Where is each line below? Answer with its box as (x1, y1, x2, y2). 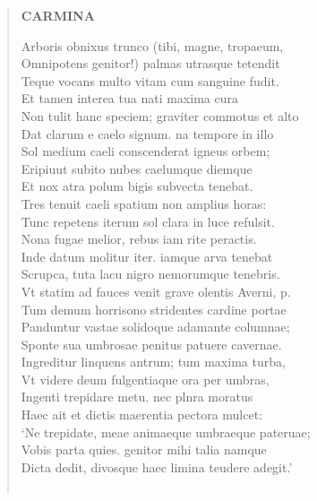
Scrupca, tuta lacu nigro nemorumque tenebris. (21, 264, 280, 283)
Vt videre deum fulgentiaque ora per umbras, (21, 369, 270, 388)
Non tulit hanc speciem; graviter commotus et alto (21, 106, 299, 125)
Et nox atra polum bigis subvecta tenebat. (21, 177, 253, 195)
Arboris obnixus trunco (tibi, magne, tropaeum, (21, 36, 284, 55)
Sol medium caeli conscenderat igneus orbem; (21, 142, 270, 160)
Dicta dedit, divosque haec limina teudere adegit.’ (21, 457, 293, 476)
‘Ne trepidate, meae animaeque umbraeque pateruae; (21, 422, 311, 441)
